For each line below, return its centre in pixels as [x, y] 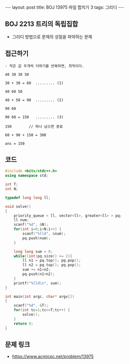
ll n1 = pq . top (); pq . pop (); [52, 261]
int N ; [12, 189]
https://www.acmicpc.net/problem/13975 [53, 357]
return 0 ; [24, 324]
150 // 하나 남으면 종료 [34, 127]
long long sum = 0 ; [33, 252]
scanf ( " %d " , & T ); [31, 306]
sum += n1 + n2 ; [36, 270]
